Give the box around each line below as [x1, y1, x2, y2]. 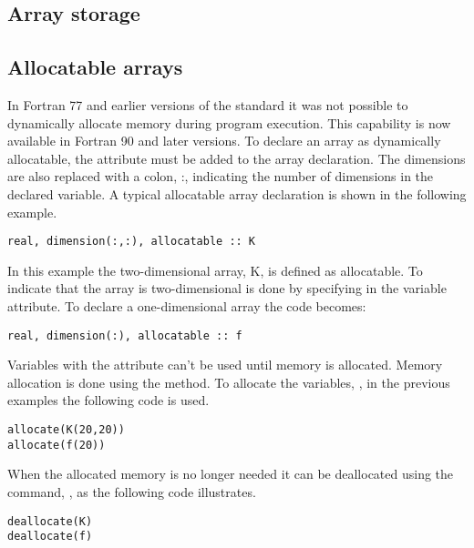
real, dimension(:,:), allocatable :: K [7, 235, 256, 249]
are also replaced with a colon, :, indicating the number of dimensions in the [7, 167, 434, 186]
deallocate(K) [7, 514, 93, 528]
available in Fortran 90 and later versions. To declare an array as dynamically [7, 131, 441, 150]
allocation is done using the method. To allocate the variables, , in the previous [7, 372, 450, 391]
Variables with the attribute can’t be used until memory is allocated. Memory [7, 355, 443, 374]
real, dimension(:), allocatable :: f [7, 329, 242, 342]
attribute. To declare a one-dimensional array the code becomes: [7, 296, 366, 315]
